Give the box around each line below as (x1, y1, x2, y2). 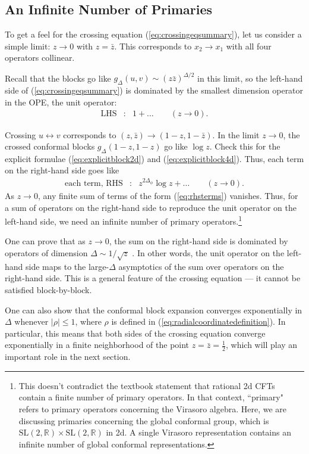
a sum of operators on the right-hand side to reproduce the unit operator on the (5, 201, 297, 213)
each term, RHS (65, 179, 123, 188)
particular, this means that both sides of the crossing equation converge (5, 326, 266, 339)
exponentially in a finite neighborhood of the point (5, 338, 190, 351)
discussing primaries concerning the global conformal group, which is (18, 414, 269, 427)
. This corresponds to (114, 39, 192, 52)
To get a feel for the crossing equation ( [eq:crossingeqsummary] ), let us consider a (5, 28, 302, 41)
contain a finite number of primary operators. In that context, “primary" (18, 391, 283, 403)
